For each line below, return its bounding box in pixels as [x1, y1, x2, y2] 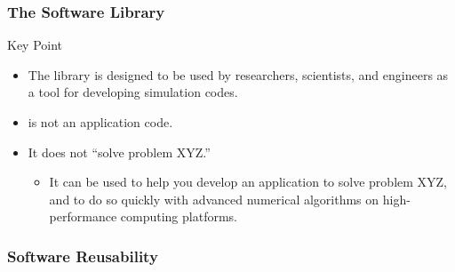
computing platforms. [120, 207, 237, 226]
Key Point [7, 36, 63, 54]
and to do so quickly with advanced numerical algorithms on [49, 189, 379, 208]
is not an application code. [28, 113, 173, 131]
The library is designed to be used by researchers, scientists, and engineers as [28, 65, 449, 84]
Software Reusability [7, 244, 158, 267]
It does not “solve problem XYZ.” [28, 142, 211, 161]
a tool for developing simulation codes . [28, 83, 238, 101]
